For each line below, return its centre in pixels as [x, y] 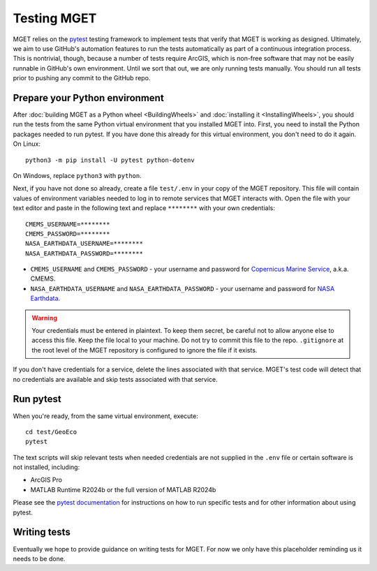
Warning [44, 318]
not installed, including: [46, 467]
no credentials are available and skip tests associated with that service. [115, 379]
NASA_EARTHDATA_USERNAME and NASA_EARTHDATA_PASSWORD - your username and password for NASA [183, 288]
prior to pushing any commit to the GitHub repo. [82, 78]
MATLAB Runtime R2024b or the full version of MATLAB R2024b [123, 489]
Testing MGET [55, 18]
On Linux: [27, 144]
